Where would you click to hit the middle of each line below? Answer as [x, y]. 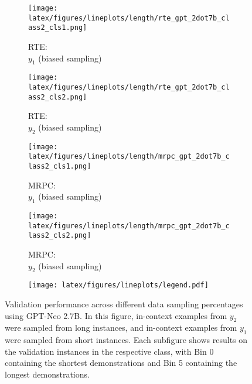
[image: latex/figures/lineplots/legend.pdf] [118, 285]
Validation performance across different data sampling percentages [124, 304]
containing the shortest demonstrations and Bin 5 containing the [121, 363]
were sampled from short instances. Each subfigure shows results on [126, 340]
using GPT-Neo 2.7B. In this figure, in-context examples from [116, 315]
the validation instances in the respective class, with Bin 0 [109, 351]
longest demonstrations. [47, 374]
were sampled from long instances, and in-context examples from [121, 328]
